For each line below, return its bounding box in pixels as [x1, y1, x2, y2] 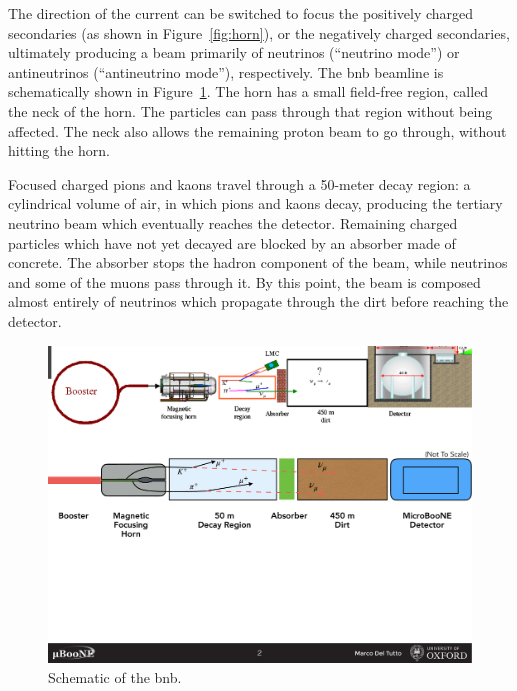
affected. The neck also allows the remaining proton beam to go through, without [8, 120, 507, 141]
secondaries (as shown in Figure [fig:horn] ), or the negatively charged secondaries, [8, 22, 510, 43]
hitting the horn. [8, 140, 110, 161]
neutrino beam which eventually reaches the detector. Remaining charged [8, 212, 458, 233]
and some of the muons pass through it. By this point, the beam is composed [8, 271, 481, 292]
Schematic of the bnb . [48, 666, 182, 687]
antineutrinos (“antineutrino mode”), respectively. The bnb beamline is [8, 61, 444, 82]
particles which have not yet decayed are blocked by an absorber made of [8, 232, 456, 253]
